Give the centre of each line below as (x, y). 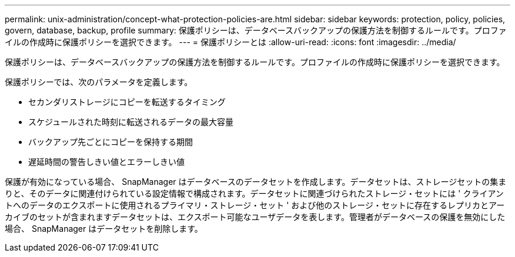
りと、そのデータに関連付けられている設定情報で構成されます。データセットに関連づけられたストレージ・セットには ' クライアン (254, 193)
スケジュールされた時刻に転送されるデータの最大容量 (131, 122)
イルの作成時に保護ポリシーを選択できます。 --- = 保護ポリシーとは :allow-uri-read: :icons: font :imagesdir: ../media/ (230, 42)
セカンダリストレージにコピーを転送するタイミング (127, 102)
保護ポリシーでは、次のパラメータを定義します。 (99, 82)
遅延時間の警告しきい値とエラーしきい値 (106, 162)
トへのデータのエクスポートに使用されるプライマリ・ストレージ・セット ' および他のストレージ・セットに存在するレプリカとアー (255, 205)
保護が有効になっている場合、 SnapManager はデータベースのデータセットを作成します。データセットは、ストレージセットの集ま (256, 182)
